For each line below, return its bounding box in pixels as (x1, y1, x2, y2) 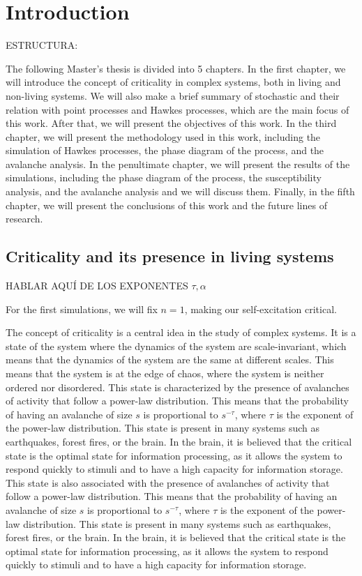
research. (6, 211, 43, 226)
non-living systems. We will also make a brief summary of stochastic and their (6, 88, 340, 103)
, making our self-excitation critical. (184, 301, 337, 316)
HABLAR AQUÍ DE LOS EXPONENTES (6, 278, 188, 293)
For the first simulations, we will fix (6, 301, 158, 316)
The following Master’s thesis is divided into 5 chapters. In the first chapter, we (6, 61, 346, 75)
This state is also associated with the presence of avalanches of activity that (6, 475, 330, 490)
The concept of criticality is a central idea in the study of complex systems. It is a (6, 325, 356, 340)
